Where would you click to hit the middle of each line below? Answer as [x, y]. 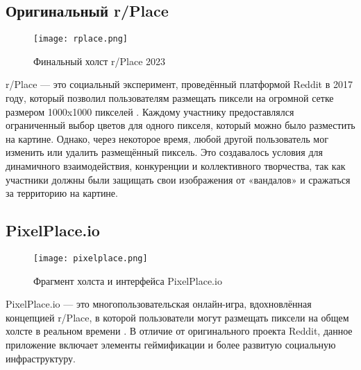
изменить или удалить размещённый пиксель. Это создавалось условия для [164, 152]
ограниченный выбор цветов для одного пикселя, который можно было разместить [180, 125]
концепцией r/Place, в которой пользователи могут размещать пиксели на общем [177, 317]
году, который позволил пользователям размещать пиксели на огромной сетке [170, 98]
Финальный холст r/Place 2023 [100, 61]
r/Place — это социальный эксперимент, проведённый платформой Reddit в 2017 [179, 84]
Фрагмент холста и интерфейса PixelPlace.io [128, 280]
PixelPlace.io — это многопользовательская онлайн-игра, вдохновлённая [159, 304]
